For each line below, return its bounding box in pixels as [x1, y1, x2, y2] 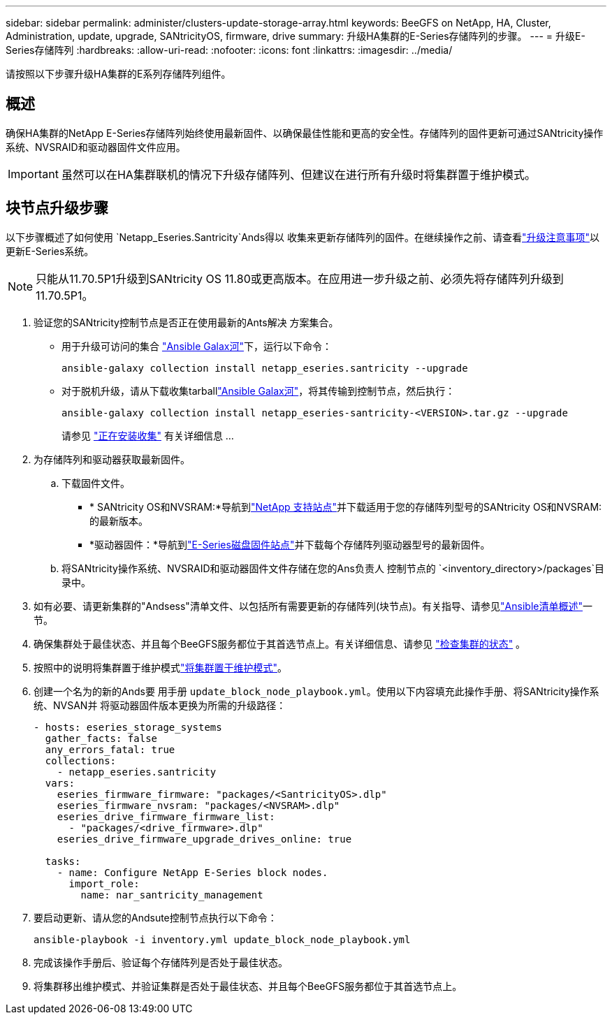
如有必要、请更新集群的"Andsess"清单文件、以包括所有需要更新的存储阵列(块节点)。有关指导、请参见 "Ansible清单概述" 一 [34, 599, 592, 612]
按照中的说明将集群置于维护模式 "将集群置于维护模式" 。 [34, 661, 288, 673]
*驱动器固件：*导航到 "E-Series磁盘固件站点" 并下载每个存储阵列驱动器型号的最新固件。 [89, 538, 490, 551]
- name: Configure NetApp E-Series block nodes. [57, 866, 328, 878]
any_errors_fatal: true [45, 743, 175, 755]
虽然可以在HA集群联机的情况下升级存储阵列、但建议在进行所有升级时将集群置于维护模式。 [61, 167, 536, 182]
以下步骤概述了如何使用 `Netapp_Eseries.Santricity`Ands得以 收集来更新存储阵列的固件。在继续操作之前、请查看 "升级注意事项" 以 [6, 231, 600, 243]
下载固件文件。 [61, 476, 130, 489]
